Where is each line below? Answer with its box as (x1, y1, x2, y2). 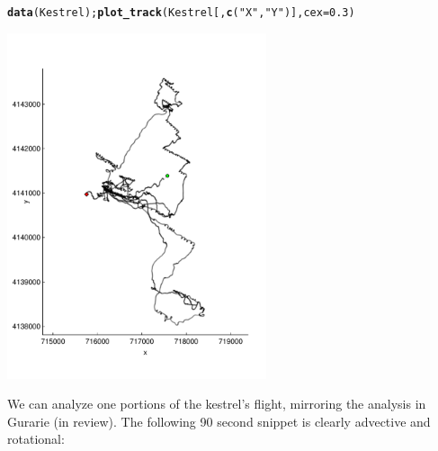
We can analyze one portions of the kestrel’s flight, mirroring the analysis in (7, 394, 426, 413)
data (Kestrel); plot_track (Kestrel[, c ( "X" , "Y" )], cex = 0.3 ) (7, 6, 355, 19)
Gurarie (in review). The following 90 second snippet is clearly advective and (7, 411, 431, 430)
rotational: (7, 429, 65, 448)
